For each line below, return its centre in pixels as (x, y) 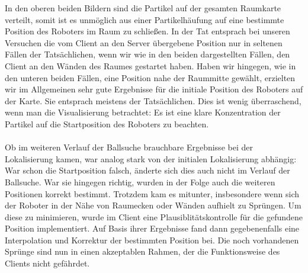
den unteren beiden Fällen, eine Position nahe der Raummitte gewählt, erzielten (150, 77)
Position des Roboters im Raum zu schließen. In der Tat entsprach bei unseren (147, 31)
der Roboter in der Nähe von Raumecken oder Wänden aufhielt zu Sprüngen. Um (153, 205)
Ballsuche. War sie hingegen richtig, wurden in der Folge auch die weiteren (140, 182)
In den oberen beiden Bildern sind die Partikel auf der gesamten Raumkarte (143, 8)
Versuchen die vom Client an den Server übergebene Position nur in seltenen (144, 42)
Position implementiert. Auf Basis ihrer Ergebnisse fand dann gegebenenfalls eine (152, 228)
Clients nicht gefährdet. (47, 263)
